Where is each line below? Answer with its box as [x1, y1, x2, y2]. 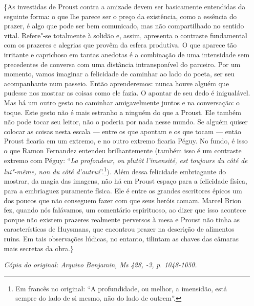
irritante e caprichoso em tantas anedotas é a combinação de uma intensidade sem [4, 49, 250, 59]
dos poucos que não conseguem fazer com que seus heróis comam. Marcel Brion [4, 195, 242, 205]
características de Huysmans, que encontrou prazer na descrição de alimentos [4, 224, 234, 234]
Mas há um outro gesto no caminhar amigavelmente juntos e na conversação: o [4, 97, 240, 107]
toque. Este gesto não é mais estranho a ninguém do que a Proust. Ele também [4, 107, 241, 117]
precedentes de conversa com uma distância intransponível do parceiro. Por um [4, 59, 241, 69]
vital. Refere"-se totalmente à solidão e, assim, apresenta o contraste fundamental [4, 30, 247, 40]
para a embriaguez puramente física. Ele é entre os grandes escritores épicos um [4, 185, 242, 195]
